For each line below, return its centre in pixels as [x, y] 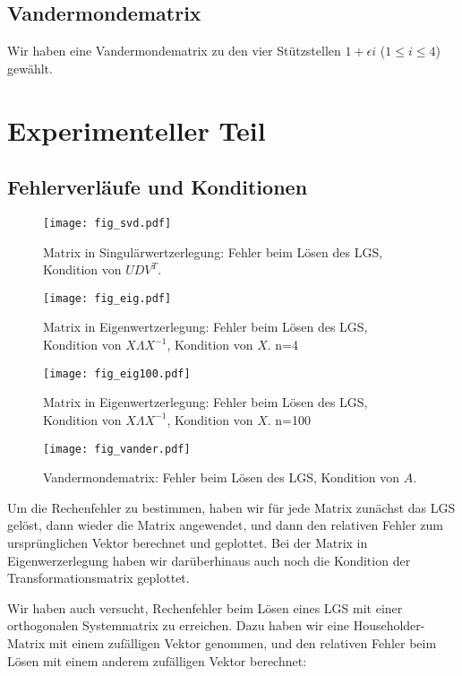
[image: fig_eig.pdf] [107, 298]
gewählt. [30, 68]
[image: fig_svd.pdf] [107, 223]
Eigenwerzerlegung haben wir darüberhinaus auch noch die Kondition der [209, 560]
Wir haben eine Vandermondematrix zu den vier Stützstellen [174, 51]
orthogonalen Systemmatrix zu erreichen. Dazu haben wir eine [178, 625]
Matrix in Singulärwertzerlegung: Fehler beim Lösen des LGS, [213, 251]
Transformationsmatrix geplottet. [98, 578]
